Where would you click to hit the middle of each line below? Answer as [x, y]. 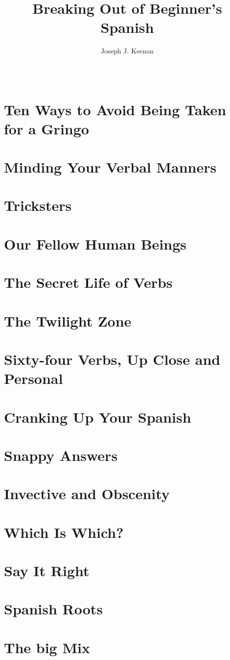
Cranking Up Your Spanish [98, 417]
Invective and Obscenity [87, 494]
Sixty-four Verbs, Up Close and [112, 359]
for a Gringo [46, 128]
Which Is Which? [64, 532]
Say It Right [47, 570]
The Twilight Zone [68, 320]
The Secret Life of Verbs [88, 282]
